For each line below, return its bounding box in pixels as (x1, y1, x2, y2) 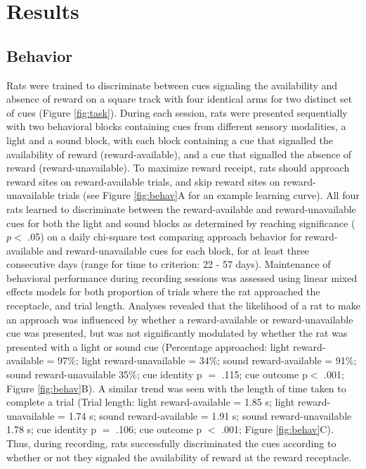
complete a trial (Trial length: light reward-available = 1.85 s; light (6, 394, 295, 409)
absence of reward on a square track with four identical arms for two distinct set (6, 91, 353, 106)
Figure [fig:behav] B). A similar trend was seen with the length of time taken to (6, 380, 346, 395)
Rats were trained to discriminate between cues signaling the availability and (6, 77, 338, 92)
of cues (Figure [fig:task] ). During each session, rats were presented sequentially (6, 105, 348, 120)
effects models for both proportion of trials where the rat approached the (6, 284, 320, 299)
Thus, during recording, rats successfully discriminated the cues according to (6, 436, 336, 451)
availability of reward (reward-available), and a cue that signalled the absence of (6, 146, 352, 161)
